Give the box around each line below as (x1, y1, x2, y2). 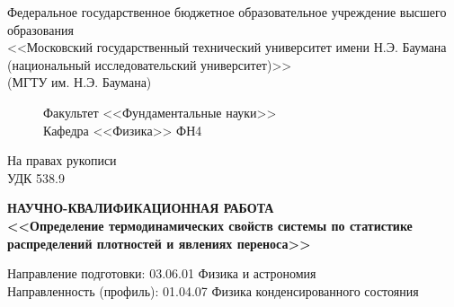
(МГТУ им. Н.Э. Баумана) (7, 73, 152, 92)
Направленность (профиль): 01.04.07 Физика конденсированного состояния (7, 281, 419, 300)
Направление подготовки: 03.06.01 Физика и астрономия (7, 264, 316, 283)
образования (7, 20, 74, 39)
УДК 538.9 (7, 168, 65, 187)
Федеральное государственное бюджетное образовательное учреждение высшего (7, 3, 447, 21)
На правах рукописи (7, 151, 117, 170)
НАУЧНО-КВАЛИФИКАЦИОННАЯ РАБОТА (7, 198, 274, 217)
